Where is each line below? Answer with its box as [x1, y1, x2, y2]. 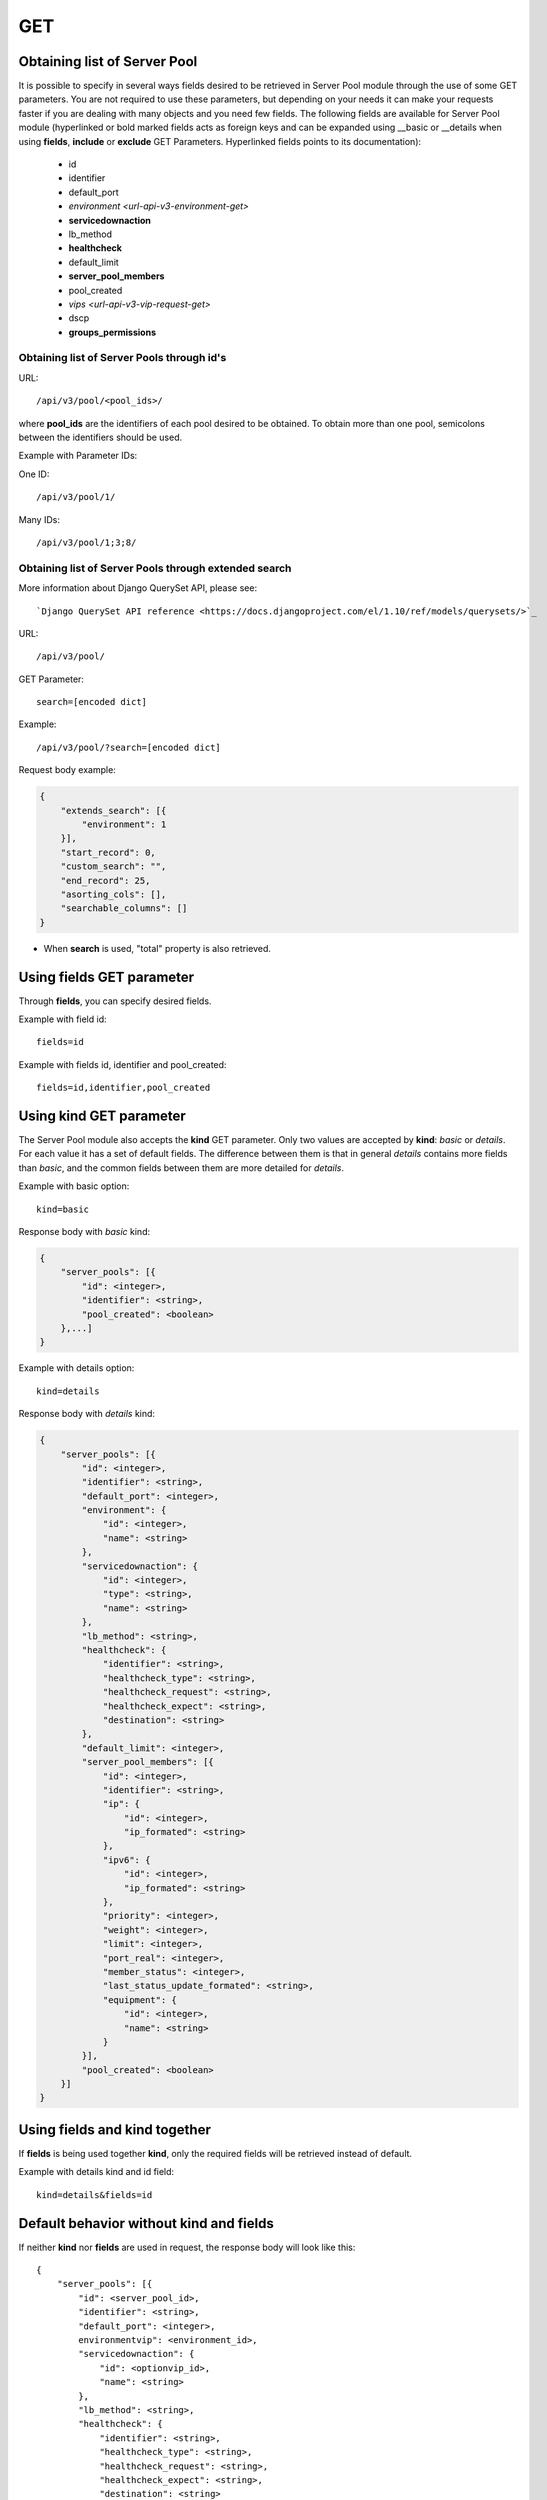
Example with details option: [18, 1362, 135, 1374]
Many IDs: [18, 513, 60, 525]
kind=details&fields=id [36, 2189, 153, 2200]
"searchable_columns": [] [60, 903, 188, 914]
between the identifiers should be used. [18, 431, 183, 444]
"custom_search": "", [60, 861, 167, 872]
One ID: [18, 468, 50, 480]
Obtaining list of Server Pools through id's [18, 351, 227, 365]
